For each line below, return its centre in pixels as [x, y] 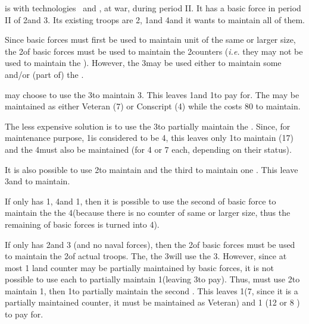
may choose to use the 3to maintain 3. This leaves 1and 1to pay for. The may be [152, 94]
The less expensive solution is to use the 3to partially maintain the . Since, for [148, 126]
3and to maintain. [38, 181]
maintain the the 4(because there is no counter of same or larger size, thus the [148, 213]
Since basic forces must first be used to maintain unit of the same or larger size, [150, 40]
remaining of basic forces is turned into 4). [82, 224]
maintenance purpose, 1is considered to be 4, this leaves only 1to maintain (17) [149, 138]
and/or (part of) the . [44, 74]
